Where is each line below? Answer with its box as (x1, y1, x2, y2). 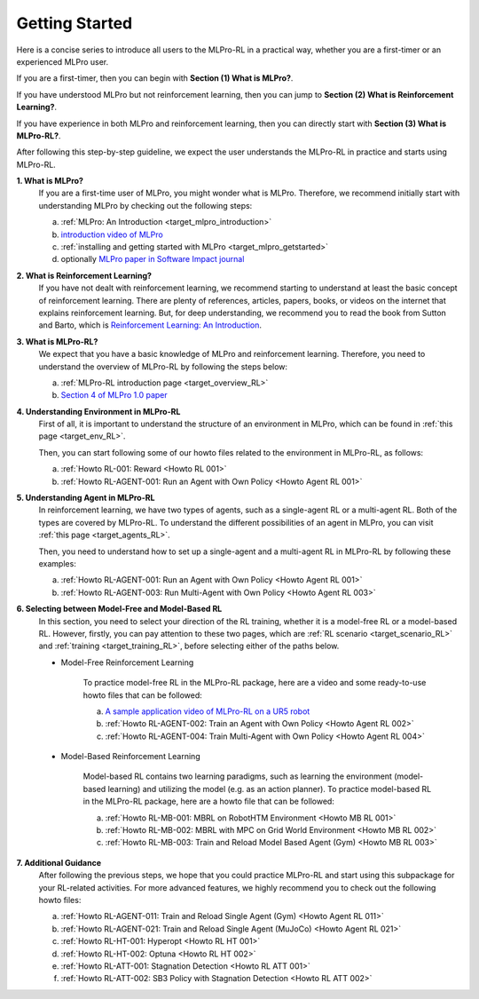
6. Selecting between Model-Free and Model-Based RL (16, 604, 223, 614)
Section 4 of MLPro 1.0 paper (60, 390, 168, 400)
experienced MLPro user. (16, 56, 109, 67)
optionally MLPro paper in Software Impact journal (60, 254, 245, 265)
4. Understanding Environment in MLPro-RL (16, 406, 181, 416)
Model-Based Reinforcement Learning (60, 751, 200, 762)
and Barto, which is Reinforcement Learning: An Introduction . (38, 320, 262, 330)
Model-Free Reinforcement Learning (60, 657, 194, 668)
